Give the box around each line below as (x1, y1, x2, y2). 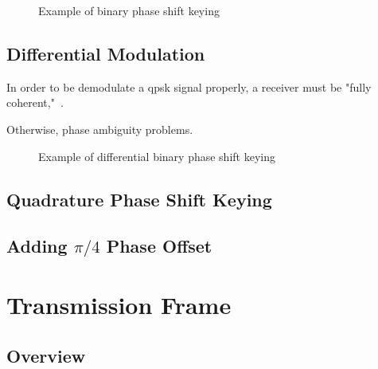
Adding (6, 234, 68, 258)
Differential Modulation (6, 41, 205, 65)
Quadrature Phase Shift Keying (6, 186, 272, 211)
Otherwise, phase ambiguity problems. (6, 120, 193, 137)
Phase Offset (106, 234, 212, 258)
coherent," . (6, 94, 64, 111)
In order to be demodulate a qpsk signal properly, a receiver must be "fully (6, 78, 372, 95)
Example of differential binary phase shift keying (38, 147, 275, 164)
